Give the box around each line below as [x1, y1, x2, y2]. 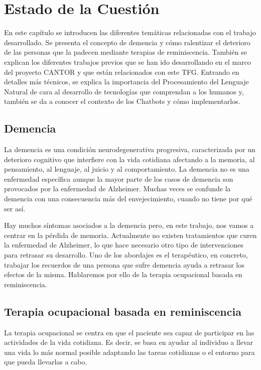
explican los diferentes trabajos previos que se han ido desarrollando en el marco [4, 56, 251, 67]
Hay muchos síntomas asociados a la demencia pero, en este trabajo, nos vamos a [4, 220, 254, 230]
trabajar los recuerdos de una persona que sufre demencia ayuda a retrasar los [4, 259, 244, 270]
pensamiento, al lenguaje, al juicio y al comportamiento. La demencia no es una [4, 164, 249, 174]
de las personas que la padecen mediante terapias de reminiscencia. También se [4, 47, 247, 57]
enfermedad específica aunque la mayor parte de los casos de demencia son [4, 173, 233, 184]
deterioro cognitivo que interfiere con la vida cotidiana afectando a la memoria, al [4, 154, 255, 164]
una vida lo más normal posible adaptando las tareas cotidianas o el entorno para [4, 346, 255, 357]
